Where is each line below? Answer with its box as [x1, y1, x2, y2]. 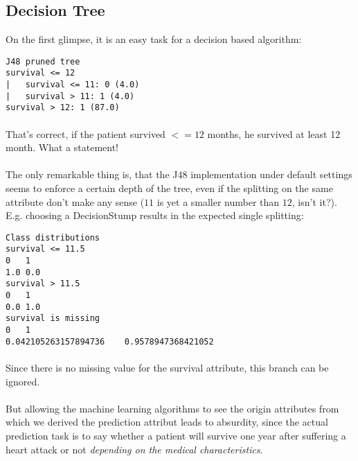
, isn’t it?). [292, 194, 337, 209]
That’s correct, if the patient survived [6, 126, 165, 141]
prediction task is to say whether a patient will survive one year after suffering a [6, 428, 346, 442]
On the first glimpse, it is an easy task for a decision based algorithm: [6, 32, 302, 46]
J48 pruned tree [6, 56, 80, 67]
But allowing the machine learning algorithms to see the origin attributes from [6, 401, 339, 415]
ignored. [6, 374, 40, 388]
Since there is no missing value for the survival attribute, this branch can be [6, 360, 329, 374]
